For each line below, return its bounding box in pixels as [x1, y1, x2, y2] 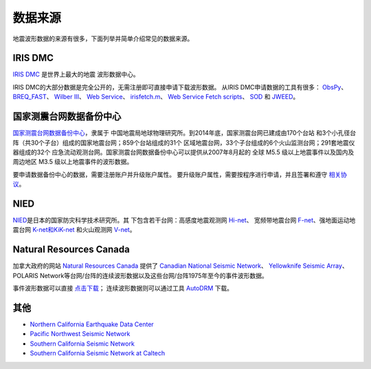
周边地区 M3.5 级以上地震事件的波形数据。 [12, 158, 133, 166]
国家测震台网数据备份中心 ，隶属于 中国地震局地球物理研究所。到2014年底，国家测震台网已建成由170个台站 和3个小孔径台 [12, 129, 357, 137]
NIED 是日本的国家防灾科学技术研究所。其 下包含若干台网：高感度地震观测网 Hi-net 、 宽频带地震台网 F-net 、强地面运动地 [12, 216, 356, 224]
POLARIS [12, 271, 38, 280]
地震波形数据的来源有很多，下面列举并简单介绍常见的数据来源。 [12, 34, 194, 43]
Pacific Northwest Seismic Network [30, 330, 131, 338]
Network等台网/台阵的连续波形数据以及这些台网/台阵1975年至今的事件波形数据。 [39, 271, 268, 280]
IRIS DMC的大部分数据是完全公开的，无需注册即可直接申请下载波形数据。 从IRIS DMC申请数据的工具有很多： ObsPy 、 [12, 83, 348, 91]
